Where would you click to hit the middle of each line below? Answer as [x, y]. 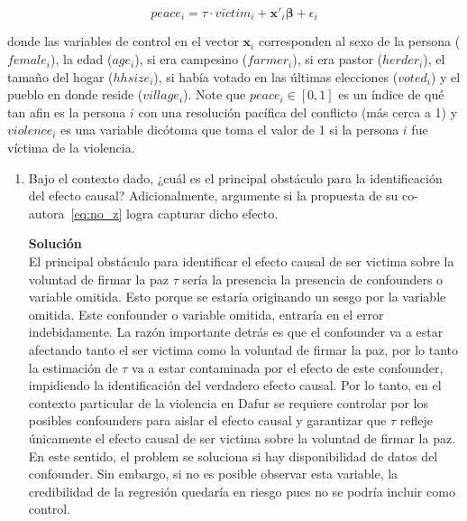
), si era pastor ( [337, 59]
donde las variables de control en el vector [123, 41]
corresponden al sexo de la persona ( [359, 41]
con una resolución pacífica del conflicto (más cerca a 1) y [298, 112]
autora [46, 213]
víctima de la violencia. [71, 148]
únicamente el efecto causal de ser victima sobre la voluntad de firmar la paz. [242, 437]
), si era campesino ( [191, 59]
